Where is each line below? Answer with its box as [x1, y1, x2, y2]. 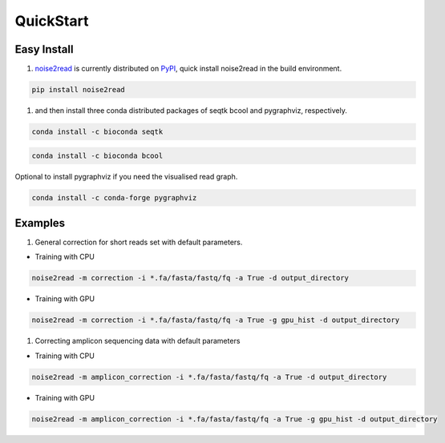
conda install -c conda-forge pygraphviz [31, 193, 197, 202]
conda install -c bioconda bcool [31, 151, 164, 160]
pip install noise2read [31, 85, 126, 95]
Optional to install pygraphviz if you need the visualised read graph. [14, 171, 238, 181]
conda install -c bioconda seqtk [31, 127, 164, 136]
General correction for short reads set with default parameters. [34, 237, 243, 248]
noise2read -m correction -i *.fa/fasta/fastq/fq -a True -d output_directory [31, 273, 349, 283]
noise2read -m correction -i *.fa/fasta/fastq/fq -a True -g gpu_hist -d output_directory [31, 316, 400, 324]
